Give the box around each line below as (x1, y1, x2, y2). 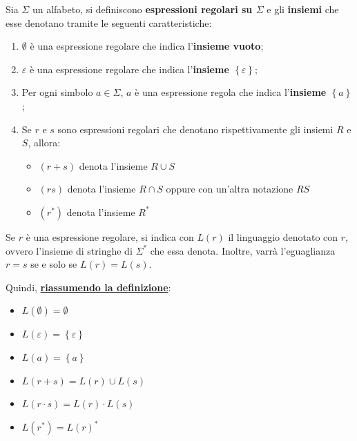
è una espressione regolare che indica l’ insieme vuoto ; (30, 39, 264, 53)
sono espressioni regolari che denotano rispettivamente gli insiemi (57, 121, 334, 136)
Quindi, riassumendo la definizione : (6, 280, 171, 294)
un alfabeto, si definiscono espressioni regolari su (32, 2, 253, 16)
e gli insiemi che (267, 2, 339, 16)
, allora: (28, 135, 61, 150)
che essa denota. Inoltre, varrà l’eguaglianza (150, 243, 336, 257)
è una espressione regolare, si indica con (26, 229, 194, 244)
